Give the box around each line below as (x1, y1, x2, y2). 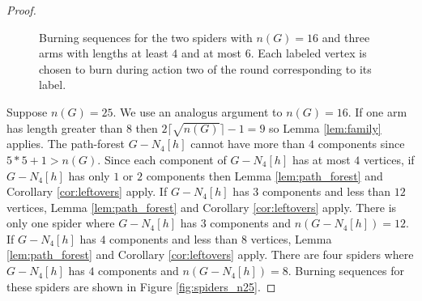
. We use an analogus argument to (113, 103, 283, 120)
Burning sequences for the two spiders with (39, 28, 253, 45)
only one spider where (6, 214, 115, 231)
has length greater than (6, 119, 123, 136)
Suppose (6, 103, 48, 120)
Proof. (6, 2, 36, 18)
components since (318, 135, 405, 152)
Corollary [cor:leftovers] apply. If (6, 183, 168, 200)
